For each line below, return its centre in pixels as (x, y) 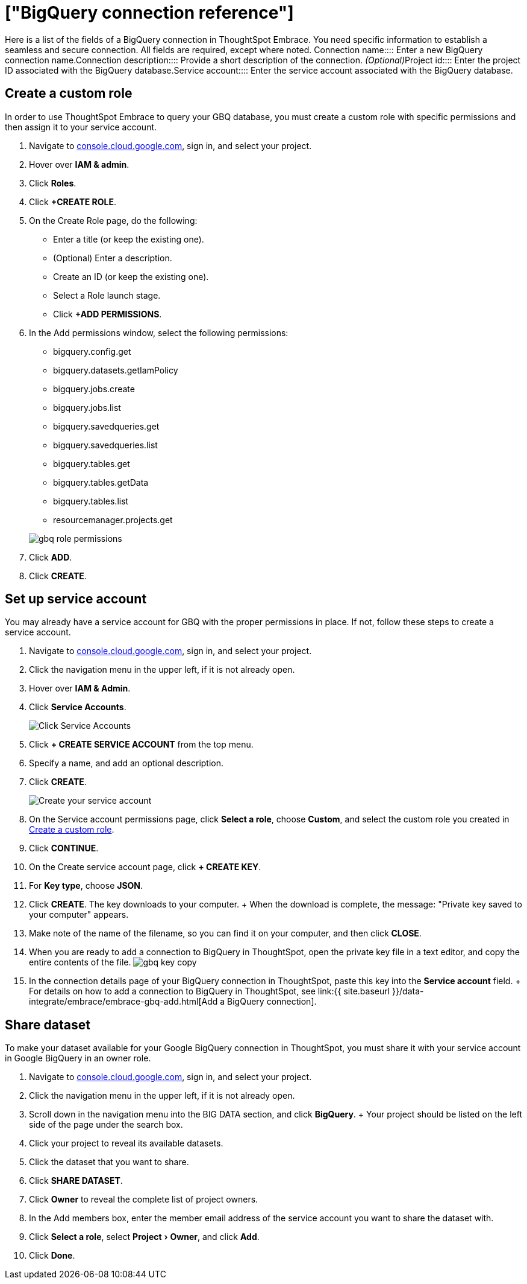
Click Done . (52, 1256)
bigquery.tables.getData (101, 482)
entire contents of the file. (80, 962)
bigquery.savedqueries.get (106, 426)
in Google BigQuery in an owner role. (78, 1058)
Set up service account (76, 599)
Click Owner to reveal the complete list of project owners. (144, 1200)
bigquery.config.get (92, 351)
